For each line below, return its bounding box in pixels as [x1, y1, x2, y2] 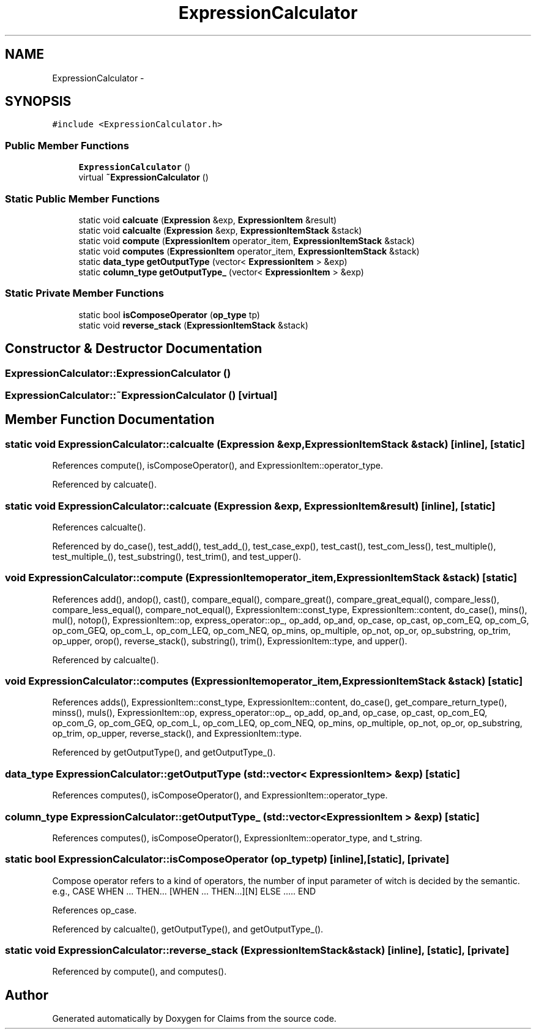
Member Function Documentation [5, 412, 215, 428]
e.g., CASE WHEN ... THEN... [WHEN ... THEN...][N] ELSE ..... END [52, 885, 316, 896]
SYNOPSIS [5, 94, 72, 110]
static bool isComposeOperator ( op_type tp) [78, 309, 260, 320]
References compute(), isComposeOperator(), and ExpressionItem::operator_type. [52, 460, 384, 471]
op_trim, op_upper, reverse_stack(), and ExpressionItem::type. [52, 728, 302, 739]
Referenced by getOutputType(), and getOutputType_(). [52, 747, 276, 758]
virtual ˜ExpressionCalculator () [78, 172, 209, 183]
